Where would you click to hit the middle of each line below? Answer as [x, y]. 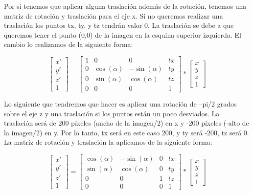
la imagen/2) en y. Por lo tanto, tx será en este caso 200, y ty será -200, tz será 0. [126, 132]
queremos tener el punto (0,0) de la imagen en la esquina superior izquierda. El [123, 34]
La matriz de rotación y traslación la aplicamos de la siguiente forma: [108, 142]
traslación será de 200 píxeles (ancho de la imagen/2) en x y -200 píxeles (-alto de [126, 123]
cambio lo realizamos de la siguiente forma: [69, 44]
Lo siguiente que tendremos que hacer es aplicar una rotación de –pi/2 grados [120, 104]
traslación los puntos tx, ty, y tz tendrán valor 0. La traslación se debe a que [119, 25]
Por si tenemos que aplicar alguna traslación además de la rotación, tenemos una [125, 6]
